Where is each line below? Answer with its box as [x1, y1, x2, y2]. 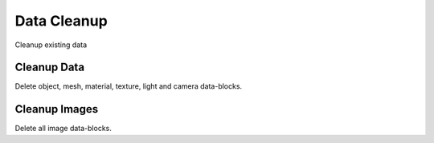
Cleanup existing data [14, 40, 88, 50]
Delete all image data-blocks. [14, 124, 112, 133]
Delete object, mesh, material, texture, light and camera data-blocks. [14, 81, 243, 91]
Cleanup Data [14, 61, 84, 74]
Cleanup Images [14, 102, 99, 116]
